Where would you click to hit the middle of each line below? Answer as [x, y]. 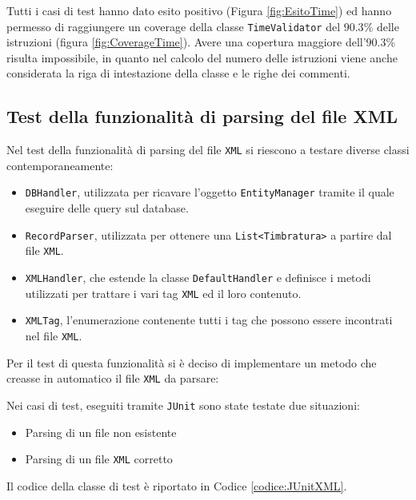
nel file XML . [54, 336]
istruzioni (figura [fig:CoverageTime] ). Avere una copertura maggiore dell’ [186, 42]
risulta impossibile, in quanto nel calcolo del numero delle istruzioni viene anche [202, 57]
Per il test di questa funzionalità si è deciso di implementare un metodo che [192, 362]
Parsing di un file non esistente [101, 432]
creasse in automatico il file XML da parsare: [113, 378]
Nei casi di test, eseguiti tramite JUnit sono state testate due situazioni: [183, 405]
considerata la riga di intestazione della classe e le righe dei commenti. [178, 73]
